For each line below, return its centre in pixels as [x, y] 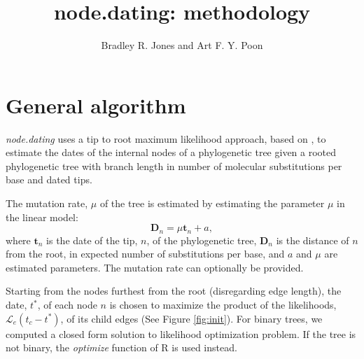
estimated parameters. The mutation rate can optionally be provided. [155, 267]
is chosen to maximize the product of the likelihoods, [223, 305]
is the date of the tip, [92, 240]
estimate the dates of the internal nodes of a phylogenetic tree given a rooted [171, 152]
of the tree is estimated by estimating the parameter [212, 203]
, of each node [67, 305]
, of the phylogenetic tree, [202, 240]
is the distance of [313, 240]
